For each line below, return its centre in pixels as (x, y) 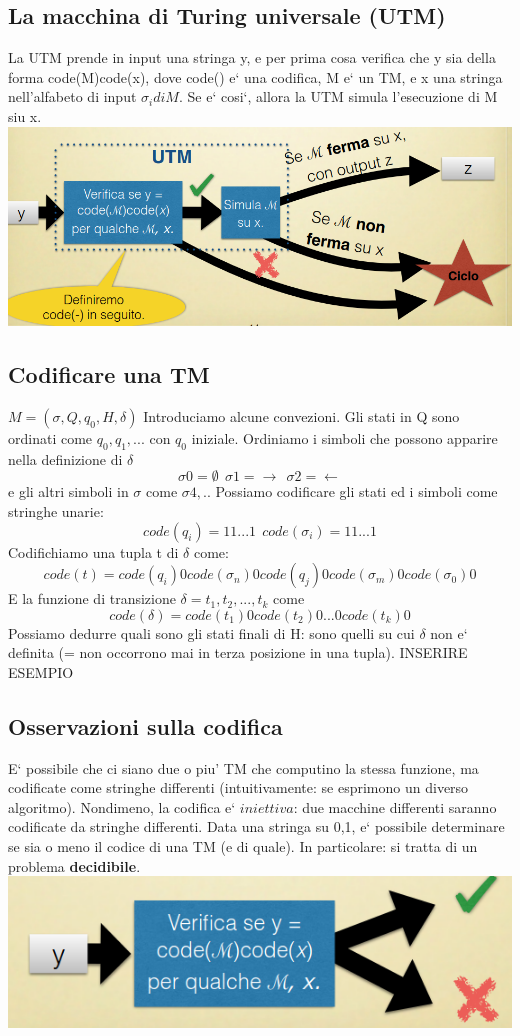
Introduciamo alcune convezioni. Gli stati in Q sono (301, 415)
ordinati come (50, 437)
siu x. (25, 115)
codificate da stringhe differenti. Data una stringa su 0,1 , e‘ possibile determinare (256, 826)
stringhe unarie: (56, 510)
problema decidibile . (74, 865)
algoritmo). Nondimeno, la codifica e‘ (122, 806)
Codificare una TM (109, 374)
